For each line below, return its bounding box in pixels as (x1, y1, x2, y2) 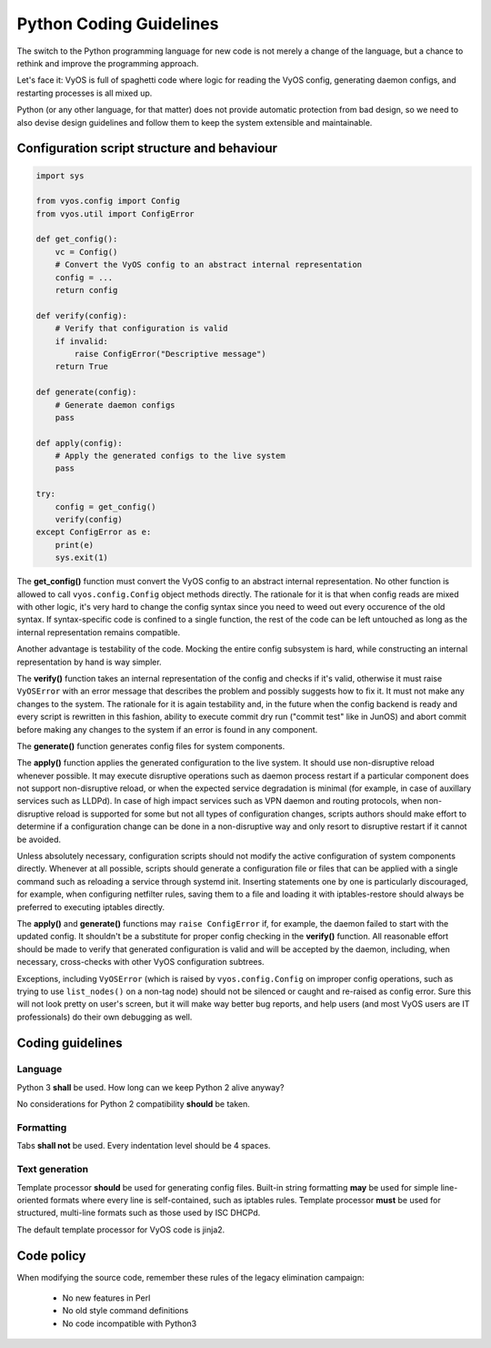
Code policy (16, 1248, 86, 1263)
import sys (35, 170, 85, 181)
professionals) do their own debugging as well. (16, 1011, 193, 1022)
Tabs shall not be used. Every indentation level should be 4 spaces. (16, 1140, 271, 1151)
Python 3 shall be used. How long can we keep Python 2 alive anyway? (16, 1081, 285, 1092)
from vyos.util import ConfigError (35, 208, 195, 218)
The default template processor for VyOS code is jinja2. (16, 1224, 225, 1235)
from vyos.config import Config (35, 196, 181, 207)
